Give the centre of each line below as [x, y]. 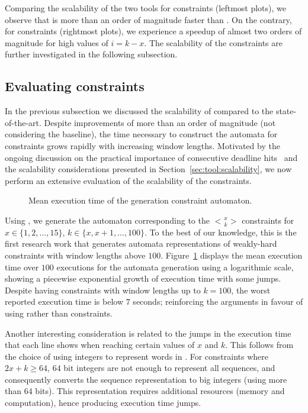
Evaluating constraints [75, 86]
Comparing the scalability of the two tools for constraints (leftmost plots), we [146, 8]
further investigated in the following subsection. [91, 54]
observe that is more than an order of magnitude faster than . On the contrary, [148, 19]
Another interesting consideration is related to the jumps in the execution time [148, 333]
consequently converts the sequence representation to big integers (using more [146, 379]
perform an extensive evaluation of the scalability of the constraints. [128, 180]
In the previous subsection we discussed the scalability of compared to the [139, 111]
